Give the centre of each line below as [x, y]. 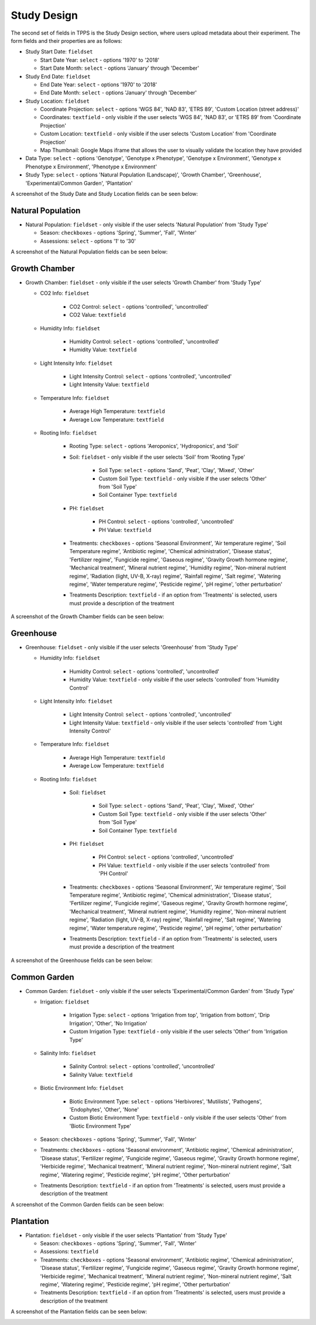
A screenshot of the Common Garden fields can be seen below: [87, 1204]
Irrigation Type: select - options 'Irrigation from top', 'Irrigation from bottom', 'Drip [170, 1015]
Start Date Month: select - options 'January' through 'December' [120, 68]
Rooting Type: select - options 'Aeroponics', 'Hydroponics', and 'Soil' [154, 446]
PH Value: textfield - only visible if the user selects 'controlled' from [184, 865]
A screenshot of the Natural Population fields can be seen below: [89, 252]
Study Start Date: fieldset [59, 52]
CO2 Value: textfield [97, 315]
